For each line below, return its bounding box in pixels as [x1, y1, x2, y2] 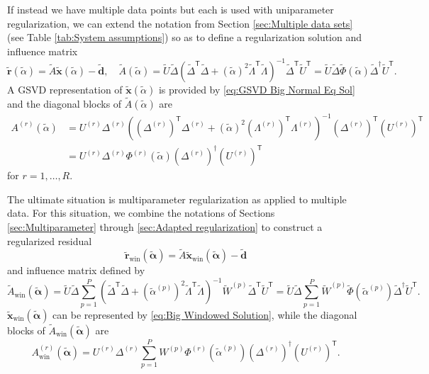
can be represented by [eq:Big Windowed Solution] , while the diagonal [52, 307, 357, 322]
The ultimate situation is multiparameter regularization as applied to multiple [7, 191, 347, 206]
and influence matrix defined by [7, 263, 145, 278]
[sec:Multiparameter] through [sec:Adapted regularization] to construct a [7, 219, 323, 234]
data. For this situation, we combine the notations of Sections [7, 205, 275, 220]
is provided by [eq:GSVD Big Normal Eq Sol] [158, 81, 355, 96]
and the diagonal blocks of [7, 96, 122, 111]
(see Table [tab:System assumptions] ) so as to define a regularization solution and [7, 30, 362, 45]
